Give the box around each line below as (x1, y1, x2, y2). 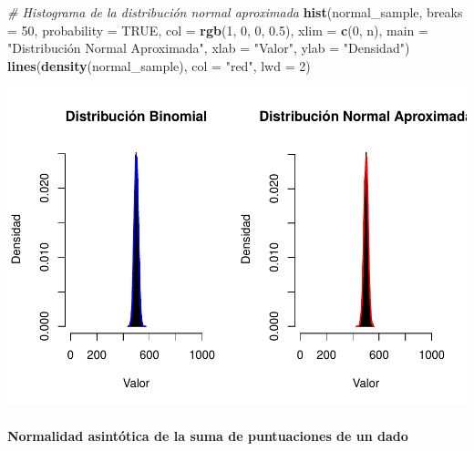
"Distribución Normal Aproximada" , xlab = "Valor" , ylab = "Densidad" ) (7, 38, 410, 57)
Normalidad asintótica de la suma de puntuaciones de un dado (7, 426, 408, 446)
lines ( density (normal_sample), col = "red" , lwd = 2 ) (7, 56, 311, 75)
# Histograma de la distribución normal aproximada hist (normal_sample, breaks (7, 3, 463, 21)
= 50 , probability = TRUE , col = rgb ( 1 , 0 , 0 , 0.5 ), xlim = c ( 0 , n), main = (7, 20, 428, 39)
